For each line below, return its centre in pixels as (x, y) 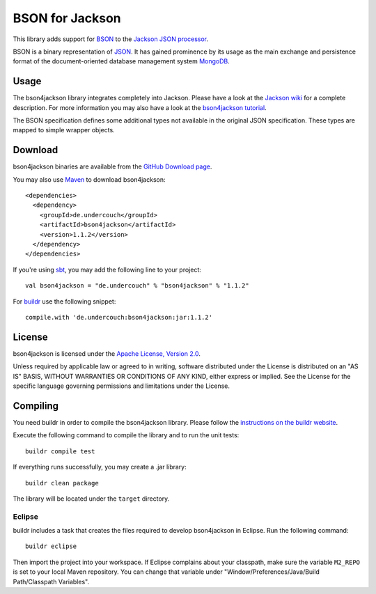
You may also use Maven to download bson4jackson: (89, 179)
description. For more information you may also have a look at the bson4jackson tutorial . (140, 107)
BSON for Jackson (67, 18)
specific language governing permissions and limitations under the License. (121, 386)
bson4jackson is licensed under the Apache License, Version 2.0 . (107, 353)
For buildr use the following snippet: (64, 301)
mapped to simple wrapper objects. (64, 130)
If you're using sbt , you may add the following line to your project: (107, 269)
